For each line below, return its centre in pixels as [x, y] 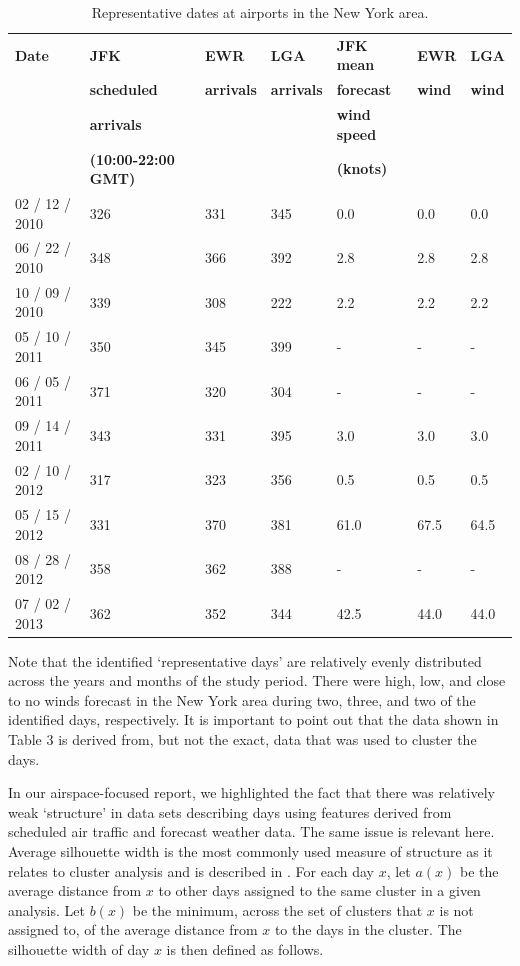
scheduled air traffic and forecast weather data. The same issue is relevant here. [251, 831]
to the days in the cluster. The [368, 929]
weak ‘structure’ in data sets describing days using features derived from [230, 811]
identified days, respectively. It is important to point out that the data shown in [253, 719]
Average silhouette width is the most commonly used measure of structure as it [250, 850]
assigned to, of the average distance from [133, 929]
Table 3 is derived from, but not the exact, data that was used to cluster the [242, 739]
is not [456, 909]
